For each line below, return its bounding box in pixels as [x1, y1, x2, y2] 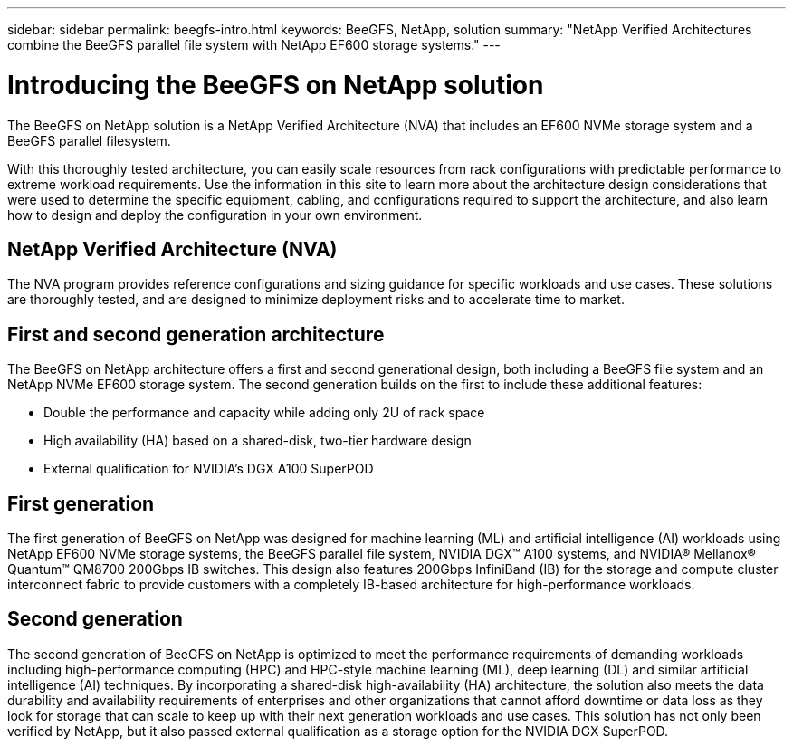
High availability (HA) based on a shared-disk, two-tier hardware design [43, 433, 472, 449]
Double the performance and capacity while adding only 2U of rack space [43, 405, 485, 421]
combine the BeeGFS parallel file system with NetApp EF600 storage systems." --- [7, 37, 501, 53]
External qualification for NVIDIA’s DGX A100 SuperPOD [43, 461, 374, 477]
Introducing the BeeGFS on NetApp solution [7, 69, 544, 100]
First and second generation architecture [7, 322, 385, 346]
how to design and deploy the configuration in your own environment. [7, 206, 423, 223]
